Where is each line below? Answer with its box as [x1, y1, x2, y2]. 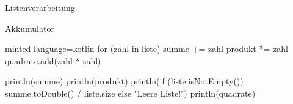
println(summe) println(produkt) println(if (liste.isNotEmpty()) [5, 75, 244, 87]
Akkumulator [5, 21, 54, 34]
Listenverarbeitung [5, 1, 75, 13]
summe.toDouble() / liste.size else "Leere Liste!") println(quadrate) [5, 86, 256, 99]
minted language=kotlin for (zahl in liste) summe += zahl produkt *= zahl [5, 42, 288, 55]
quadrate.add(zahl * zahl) [5, 54, 101, 67]
